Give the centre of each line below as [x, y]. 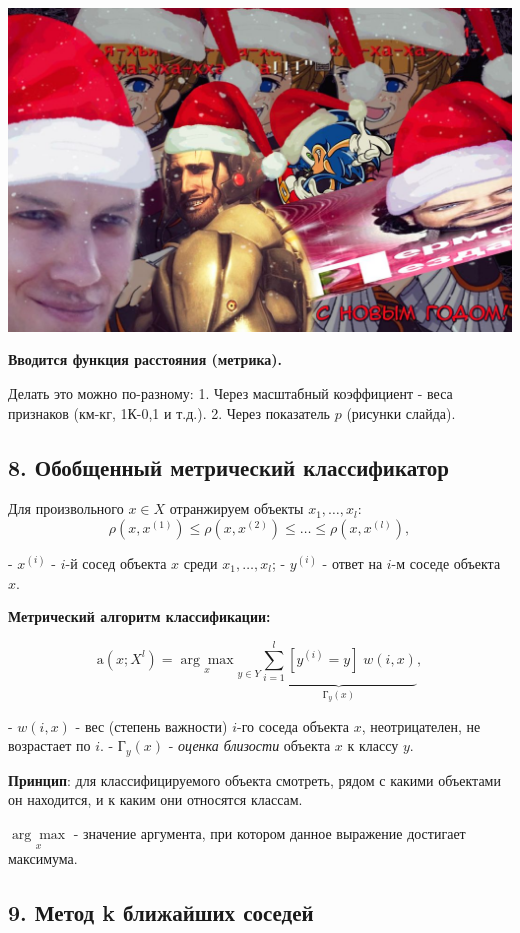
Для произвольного [66, 508]
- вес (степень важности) [151, 725]
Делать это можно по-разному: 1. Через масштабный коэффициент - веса [230, 393]
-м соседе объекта [446, 563]
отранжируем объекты [236, 508]
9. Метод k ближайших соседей [161, 912]
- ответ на [352, 563]
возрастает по [49, 745]
